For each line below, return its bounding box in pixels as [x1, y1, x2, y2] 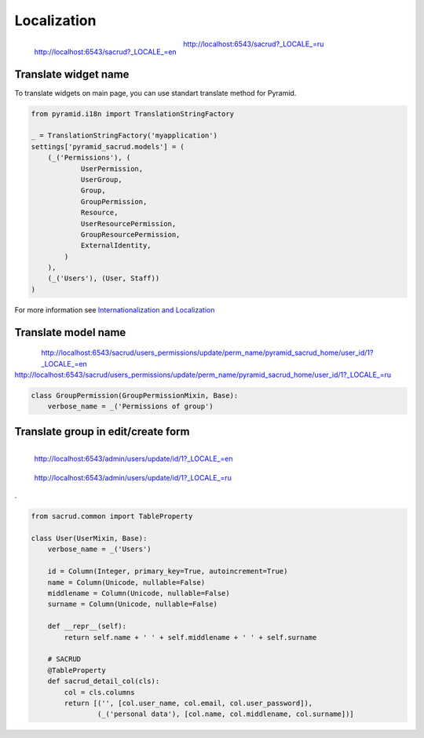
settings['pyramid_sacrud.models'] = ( [31, 142, 185, 151]
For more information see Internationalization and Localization [14, 305, 215, 314]
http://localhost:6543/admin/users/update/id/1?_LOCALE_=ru [34, 473, 232, 482]
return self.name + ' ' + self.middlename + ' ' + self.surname [64, 633, 317, 641]
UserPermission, [80, 164, 144, 173]
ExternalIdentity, [80, 241, 152, 250]
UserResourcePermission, [80, 219, 177, 228]
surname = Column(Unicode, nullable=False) [47, 600, 217, 608]
